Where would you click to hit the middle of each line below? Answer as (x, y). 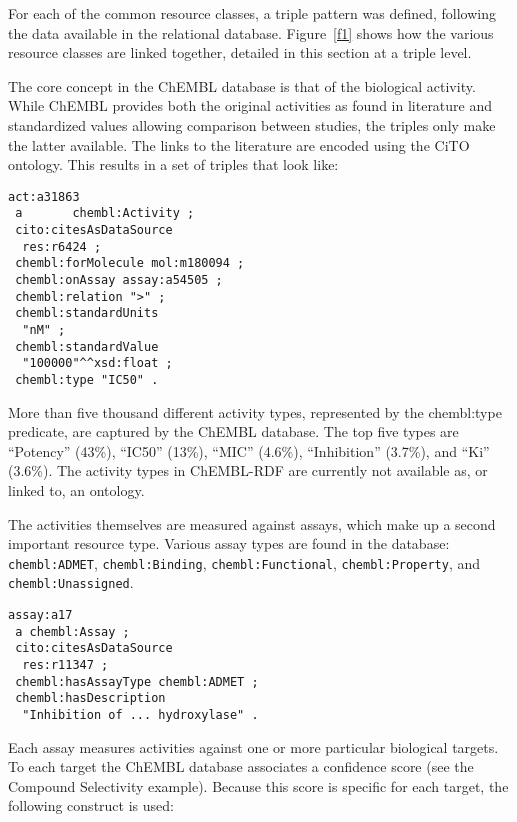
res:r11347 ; (65, 665)
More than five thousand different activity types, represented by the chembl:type (255, 411)
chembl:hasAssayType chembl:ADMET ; (137, 681)
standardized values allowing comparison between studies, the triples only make (252, 124)
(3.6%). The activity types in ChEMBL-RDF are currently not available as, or (248, 470)
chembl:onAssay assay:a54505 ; (119, 280)
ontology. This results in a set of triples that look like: (173, 164)
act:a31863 (44, 196)
